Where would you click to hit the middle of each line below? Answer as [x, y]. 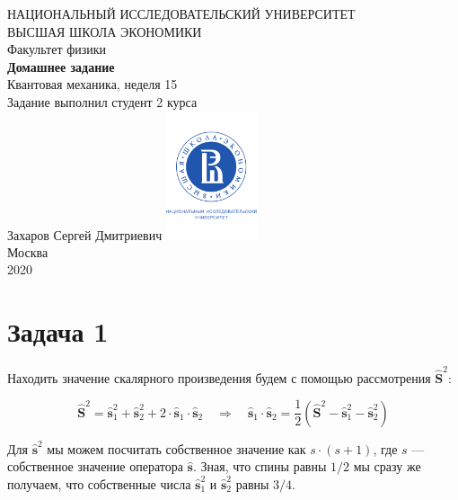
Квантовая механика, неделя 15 [92, 84]
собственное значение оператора [95, 466]
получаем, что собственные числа [99, 484]
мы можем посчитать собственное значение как [176, 448]
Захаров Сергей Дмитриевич [85, 234]
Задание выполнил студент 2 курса [102, 101]
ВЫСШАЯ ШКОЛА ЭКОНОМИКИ [105, 31]
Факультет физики [57, 49]
